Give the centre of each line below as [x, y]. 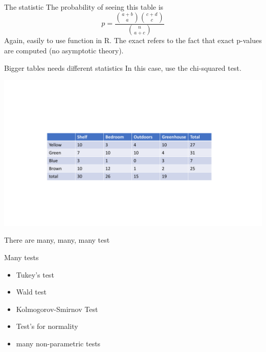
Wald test [31, 292]
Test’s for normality [47, 326]
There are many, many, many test [57, 240]
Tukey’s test [35, 274]
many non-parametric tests [58, 343]
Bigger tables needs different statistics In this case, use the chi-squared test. [123, 67]
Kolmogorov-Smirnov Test [57, 309]
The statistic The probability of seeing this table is [84, 7]
